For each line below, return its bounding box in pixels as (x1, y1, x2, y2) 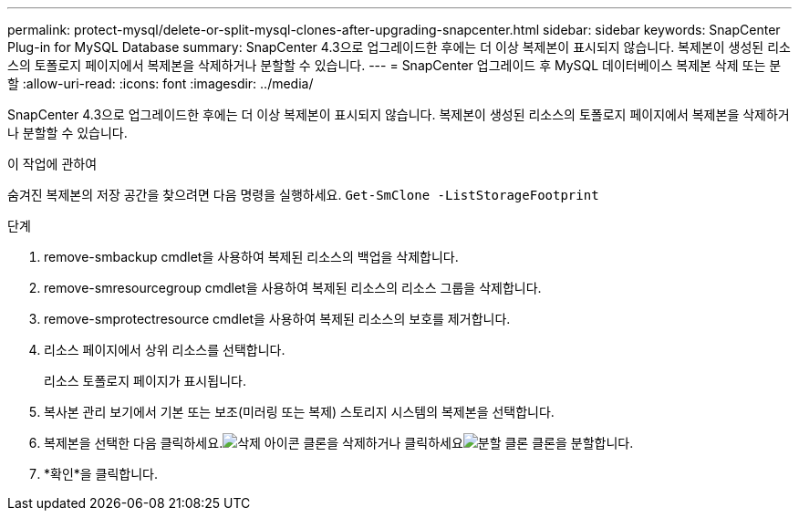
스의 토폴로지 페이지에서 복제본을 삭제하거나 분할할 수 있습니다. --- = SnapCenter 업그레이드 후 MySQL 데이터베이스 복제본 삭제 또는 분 (7, 57, 782, 73)
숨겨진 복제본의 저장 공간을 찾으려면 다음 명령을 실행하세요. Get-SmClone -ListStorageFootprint (7, 187, 599, 202)
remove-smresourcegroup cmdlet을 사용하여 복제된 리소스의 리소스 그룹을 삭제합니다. (44, 280, 542, 295)
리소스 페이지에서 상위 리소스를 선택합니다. (44, 342, 285, 357)
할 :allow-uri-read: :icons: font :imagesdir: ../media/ (7, 76, 314, 91)
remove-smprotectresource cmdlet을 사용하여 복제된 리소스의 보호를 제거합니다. (44, 311, 511, 326)
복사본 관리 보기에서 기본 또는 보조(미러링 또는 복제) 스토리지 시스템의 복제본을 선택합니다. (44, 404, 555, 420)
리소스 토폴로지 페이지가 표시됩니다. (44, 373, 246, 388)
